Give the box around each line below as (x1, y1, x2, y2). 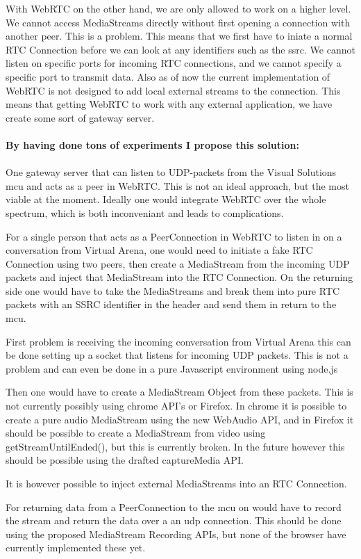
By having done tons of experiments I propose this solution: (6, 137, 299, 152)
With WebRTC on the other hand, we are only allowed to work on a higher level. (6, 1, 351, 15)
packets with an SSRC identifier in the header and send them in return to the (6, 297, 337, 311)
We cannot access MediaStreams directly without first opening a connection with (6, 15, 351, 29)
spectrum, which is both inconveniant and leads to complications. (6, 205, 284, 220)
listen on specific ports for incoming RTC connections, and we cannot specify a (6, 56, 342, 70)
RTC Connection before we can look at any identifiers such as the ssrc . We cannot (6, 42, 355, 56)
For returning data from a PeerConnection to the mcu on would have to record (6, 499, 342, 514)
